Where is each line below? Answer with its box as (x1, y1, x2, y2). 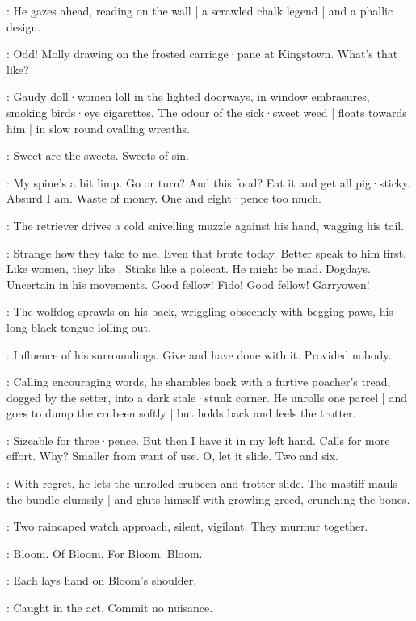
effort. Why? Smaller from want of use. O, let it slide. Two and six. (6, 447, 338, 464)
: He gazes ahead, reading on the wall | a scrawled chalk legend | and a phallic (6, 2, 393, 19)
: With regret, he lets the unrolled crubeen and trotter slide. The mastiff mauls (6, 475, 397, 492)
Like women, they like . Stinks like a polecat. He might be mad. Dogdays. (6, 260, 371, 277)
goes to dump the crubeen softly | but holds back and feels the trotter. (6, 405, 356, 422)
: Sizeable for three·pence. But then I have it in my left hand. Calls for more (6, 431, 390, 448)
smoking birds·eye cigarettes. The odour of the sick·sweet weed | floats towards (6, 103, 407, 120)
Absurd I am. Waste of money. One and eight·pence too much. (6, 190, 321, 207)
